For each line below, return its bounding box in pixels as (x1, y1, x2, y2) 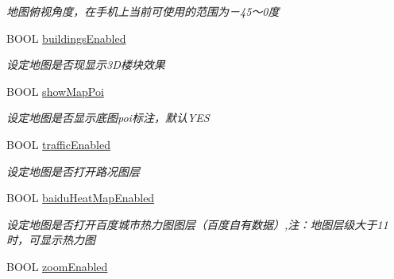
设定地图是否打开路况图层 (6, 162, 140, 179)
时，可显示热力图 (6, 231, 95, 248)
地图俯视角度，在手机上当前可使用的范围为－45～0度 (6, 3, 280, 19)
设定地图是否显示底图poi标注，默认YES (6, 109, 210, 126)
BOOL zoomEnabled (6, 258, 108, 274)
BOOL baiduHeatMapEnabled (6, 189, 155, 206)
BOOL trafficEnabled (6, 136, 110, 152)
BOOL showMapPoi (6, 82, 104, 99)
